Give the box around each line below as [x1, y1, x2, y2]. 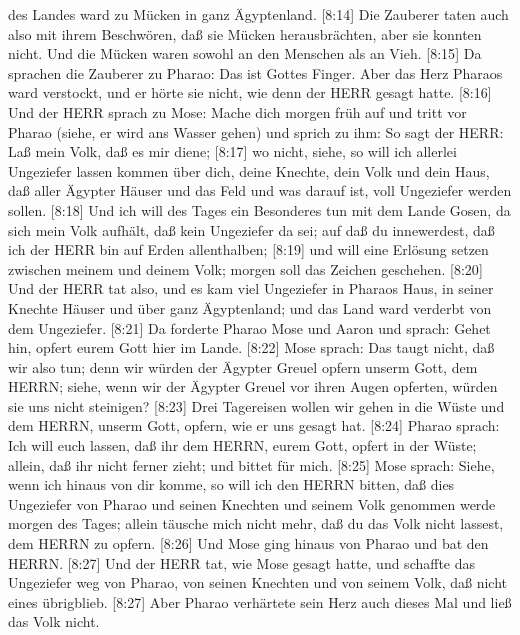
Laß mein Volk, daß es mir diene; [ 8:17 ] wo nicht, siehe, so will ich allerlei [8, 141, 457, 162]
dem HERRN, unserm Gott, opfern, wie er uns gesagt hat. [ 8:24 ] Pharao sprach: [8, 415, 500, 436]
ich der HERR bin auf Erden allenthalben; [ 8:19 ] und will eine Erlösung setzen [8, 239, 489, 260]
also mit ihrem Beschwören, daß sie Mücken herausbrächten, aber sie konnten [8, 23, 482, 44]
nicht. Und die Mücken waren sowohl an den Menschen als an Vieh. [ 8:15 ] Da [8, 43, 482, 64]
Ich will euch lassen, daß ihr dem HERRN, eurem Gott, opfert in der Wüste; [8, 435, 477, 456]
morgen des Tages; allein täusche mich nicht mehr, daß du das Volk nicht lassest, [8, 513, 504, 534]
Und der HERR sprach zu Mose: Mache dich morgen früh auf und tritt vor [8, 101, 467, 122]
